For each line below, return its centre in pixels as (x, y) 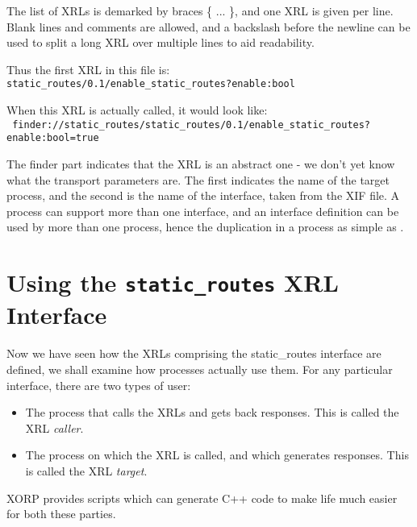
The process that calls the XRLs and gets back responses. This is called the (212, 412)
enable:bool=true (53, 138)
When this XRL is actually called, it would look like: (137, 110)
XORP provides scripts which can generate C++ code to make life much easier (202, 498)
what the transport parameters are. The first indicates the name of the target (198, 179)
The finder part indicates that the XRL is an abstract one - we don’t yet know (201, 163)
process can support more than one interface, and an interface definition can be (203, 211)
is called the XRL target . (86, 470)
